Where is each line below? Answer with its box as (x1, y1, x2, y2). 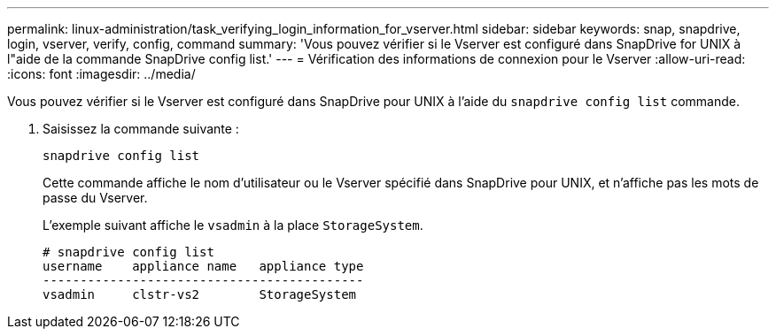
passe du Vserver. (43, 190, 148, 205)
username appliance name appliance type (43, 259, 364, 273)
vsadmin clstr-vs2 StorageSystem (43, 287, 357, 302)
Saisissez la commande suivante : (43, 121, 239, 136)
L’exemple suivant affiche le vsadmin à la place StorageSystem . (43, 218, 423, 233)
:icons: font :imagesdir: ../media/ (7, 66, 196, 81)
